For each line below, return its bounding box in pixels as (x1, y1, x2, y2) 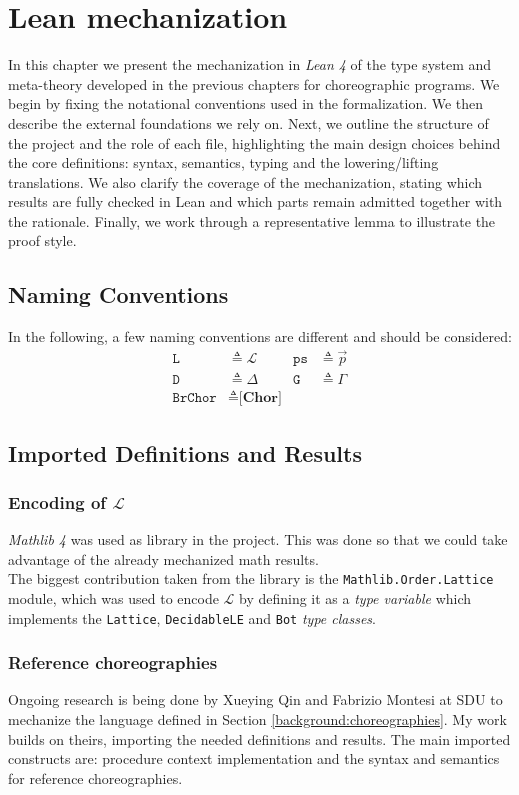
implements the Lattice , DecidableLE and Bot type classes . (8, 607, 376, 628)
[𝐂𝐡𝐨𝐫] (238, 391, 282, 406)
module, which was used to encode (8, 588, 219, 609)
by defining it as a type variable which (239, 588, 472, 609)
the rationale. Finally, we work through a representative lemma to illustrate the (8, 210, 496, 231)
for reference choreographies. (8, 767, 183, 788)
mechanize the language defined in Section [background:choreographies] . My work (8, 709, 507, 730)
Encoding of (8, 489, 107, 514)
